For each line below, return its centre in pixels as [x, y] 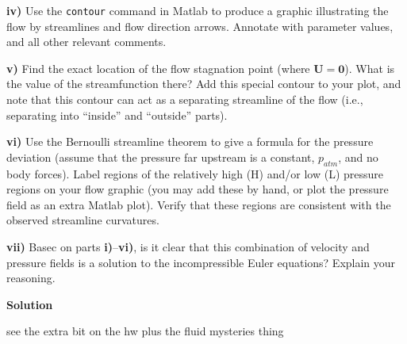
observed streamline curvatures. [83, 220]
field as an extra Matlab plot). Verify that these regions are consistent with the [199, 204]
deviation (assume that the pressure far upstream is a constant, [161, 157]
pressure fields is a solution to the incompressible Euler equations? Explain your [201, 262]
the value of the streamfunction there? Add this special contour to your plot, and [204, 84]
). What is [370, 68]
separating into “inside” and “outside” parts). [117, 115]
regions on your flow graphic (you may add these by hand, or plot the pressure [198, 189]
